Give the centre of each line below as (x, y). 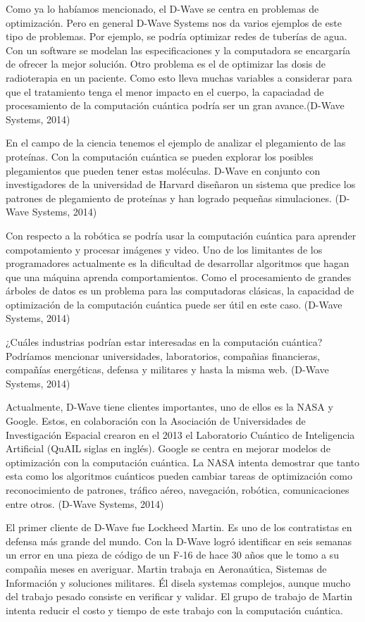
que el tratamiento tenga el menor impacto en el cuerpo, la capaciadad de (165, 91)
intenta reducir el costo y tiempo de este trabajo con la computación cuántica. (174, 610)
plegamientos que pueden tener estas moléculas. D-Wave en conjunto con (163, 170)
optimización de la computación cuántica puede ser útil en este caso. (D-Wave (174, 304)
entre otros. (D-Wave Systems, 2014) (85, 503)
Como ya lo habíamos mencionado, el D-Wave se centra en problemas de (162, 8)
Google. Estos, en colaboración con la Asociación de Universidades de (156, 421)
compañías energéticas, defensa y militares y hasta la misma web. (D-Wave (167, 369)
